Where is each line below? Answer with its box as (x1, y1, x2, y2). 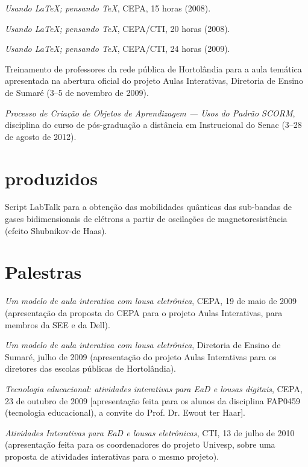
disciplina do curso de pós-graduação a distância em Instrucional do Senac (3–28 (5, 118, 302, 131)
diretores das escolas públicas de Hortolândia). (5, 362, 177, 375)
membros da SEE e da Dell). (5, 318, 110, 331)
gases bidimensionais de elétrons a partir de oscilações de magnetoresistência (5, 212, 288, 225)
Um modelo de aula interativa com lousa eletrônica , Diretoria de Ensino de (5, 338, 281, 351)
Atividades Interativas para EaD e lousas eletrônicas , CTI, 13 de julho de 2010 (5, 426, 295, 439)
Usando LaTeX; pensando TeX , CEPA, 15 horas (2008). (5, 2, 211, 14)
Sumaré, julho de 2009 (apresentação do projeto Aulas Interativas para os (5, 350, 277, 363)
